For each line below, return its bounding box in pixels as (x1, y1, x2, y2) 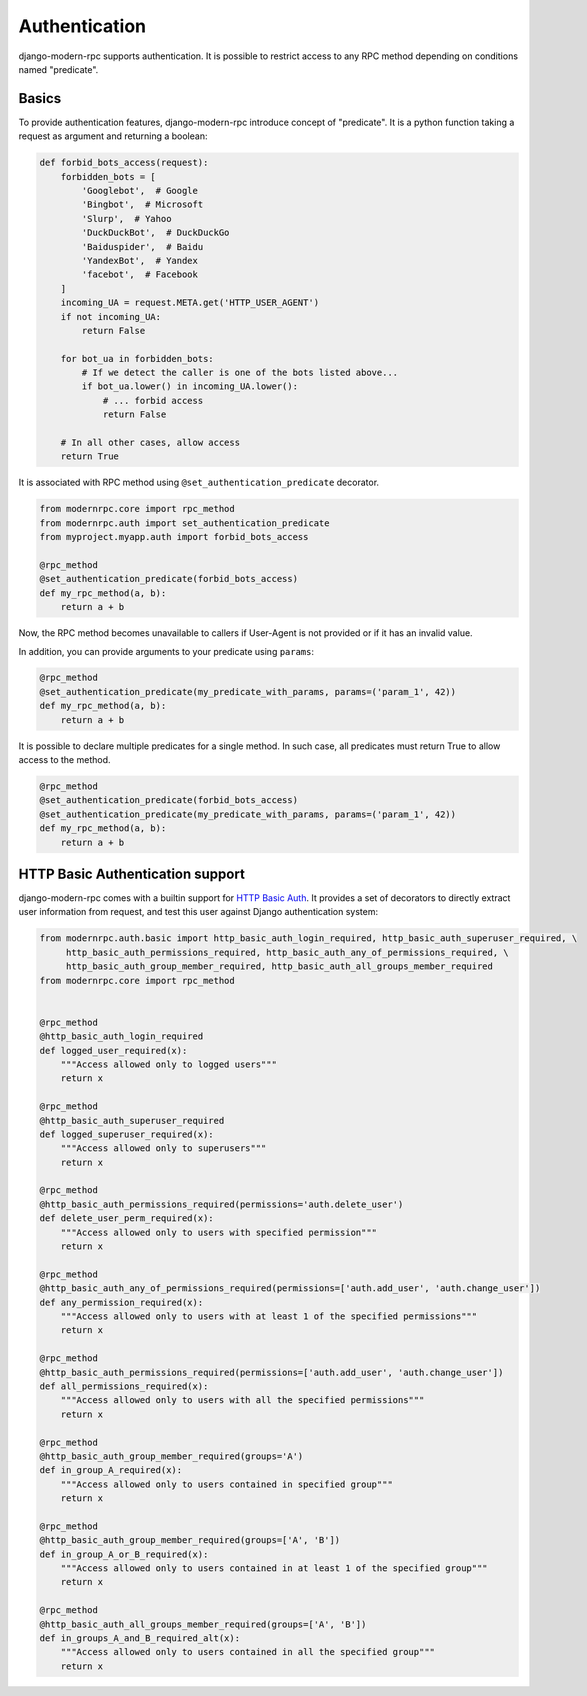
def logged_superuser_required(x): (39, 1128, 214, 1140)
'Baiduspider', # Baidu (81, 241, 204, 252)
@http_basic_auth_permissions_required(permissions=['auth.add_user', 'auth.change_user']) (39, 1366, 504, 1378)
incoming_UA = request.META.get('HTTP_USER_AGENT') (60, 297, 320, 309)
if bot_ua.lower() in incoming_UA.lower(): (81, 381, 299, 392)
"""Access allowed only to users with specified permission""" (60, 1226, 378, 1238)
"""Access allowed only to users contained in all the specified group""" (60, 1646, 435, 1658)
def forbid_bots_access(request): (39, 157, 209, 169)
